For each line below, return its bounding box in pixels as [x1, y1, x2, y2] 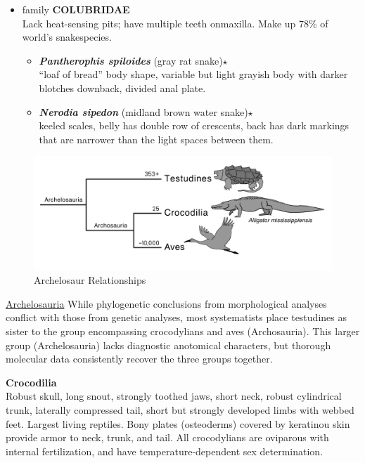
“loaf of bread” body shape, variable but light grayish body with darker [39, 67, 348, 81]
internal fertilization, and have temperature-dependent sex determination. [6, 443, 324, 458]
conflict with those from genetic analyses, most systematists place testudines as [6, 310, 347, 325]
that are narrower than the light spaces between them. [39, 131, 274, 146]
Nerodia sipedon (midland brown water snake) [39, 104, 248, 119]
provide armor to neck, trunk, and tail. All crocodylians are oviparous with [6, 430, 329, 445]
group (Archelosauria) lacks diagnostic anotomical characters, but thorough [6, 337, 331, 352]
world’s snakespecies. [22, 30, 112, 44]
